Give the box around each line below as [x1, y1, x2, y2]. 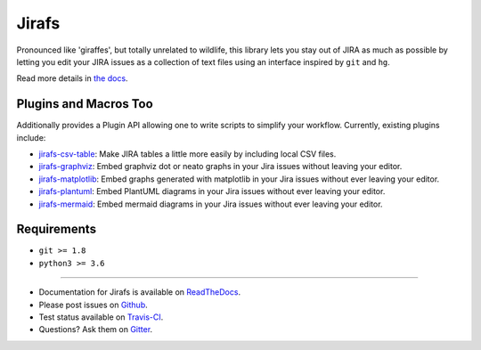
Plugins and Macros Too [16, 96, 153, 111]
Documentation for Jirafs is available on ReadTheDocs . [38, 287, 240, 297]
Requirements [16, 222, 97, 237]
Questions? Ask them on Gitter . [38, 324, 153, 335]
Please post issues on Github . [38, 299, 148, 310]
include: [16, 132, 46, 142]
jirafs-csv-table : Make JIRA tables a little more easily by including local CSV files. [38, 149, 337, 159]
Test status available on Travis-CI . [38, 312, 164, 322]
